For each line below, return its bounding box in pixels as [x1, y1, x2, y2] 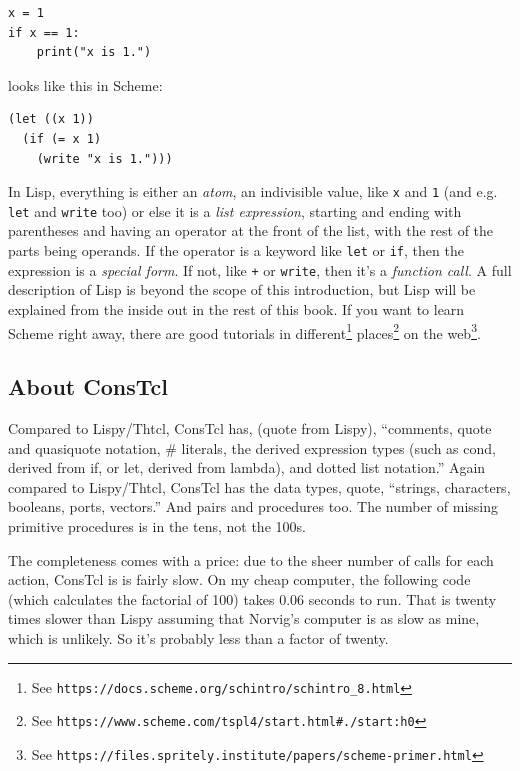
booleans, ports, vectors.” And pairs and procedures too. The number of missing [8, 496, 499, 517]
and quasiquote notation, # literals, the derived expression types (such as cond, [8, 437, 496, 458]
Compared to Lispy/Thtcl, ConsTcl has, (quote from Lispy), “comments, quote [8, 418, 492, 439]
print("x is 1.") [36, 45, 152, 60]
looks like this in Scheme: [8, 74, 163, 95]
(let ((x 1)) [8, 112, 94, 127]
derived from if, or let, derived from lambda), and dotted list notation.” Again [8, 457, 486, 478]
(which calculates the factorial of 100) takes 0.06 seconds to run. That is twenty [8, 588, 497, 609]
